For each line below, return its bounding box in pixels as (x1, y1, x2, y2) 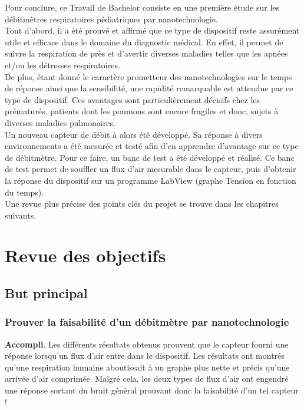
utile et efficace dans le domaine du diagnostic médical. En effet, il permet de (5, 35, 283, 48)
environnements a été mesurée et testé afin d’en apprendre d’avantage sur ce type (5, 140, 299, 152)
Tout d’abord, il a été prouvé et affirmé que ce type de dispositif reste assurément (5, 24, 300, 37)
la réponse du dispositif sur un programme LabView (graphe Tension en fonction (5, 174, 296, 186)
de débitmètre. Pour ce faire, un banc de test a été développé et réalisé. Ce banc (5, 151, 295, 163)
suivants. (5, 209, 37, 221)
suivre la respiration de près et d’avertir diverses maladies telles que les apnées (5, 47, 288, 59)
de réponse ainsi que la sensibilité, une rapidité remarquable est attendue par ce (5, 82, 293, 94)
